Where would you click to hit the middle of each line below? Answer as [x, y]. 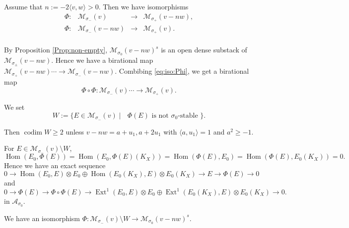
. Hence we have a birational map [102, 60]
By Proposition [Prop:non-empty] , [56, 50]
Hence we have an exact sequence [55, 165]
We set [14, 107]
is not [160, 116]
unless [75, 131]
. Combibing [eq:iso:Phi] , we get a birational [182, 71]
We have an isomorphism [42, 218]
